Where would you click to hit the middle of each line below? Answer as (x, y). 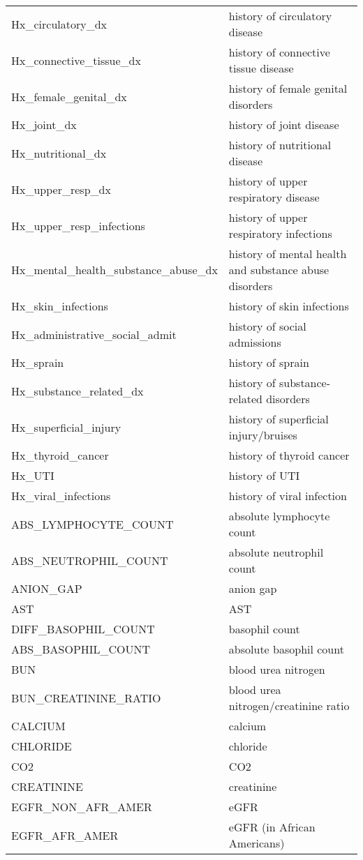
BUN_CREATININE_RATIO (86, 697)
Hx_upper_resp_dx (61, 189)
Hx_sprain (38, 362)
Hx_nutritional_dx (59, 153)
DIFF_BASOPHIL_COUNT (83, 629)
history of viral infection (288, 496)
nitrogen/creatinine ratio (289, 706)
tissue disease (261, 68)
